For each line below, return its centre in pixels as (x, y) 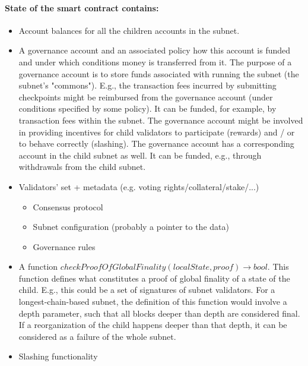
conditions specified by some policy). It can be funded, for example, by (147, 108)
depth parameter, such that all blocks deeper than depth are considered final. (159, 313)
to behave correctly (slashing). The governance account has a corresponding (156, 143)
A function (38, 266)
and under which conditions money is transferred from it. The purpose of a (155, 61)
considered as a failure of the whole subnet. (97, 336)
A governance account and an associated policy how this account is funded (155, 50)
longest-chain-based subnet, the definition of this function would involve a (153, 302)
